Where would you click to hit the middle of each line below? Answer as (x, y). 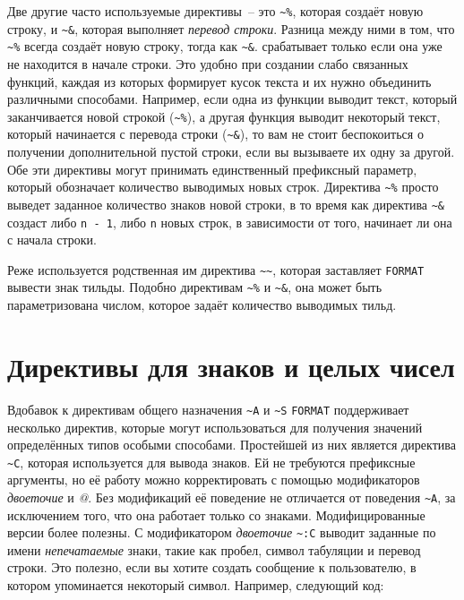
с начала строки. (52, 240)
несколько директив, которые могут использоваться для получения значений (215, 427)
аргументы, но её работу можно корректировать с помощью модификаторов (214, 480)
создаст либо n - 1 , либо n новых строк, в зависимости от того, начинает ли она (230, 222)
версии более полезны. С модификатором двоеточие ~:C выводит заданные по (222, 532)
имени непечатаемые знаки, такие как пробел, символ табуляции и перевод (214, 549)
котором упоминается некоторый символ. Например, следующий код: (196, 585)
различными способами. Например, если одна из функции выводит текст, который (232, 99)
